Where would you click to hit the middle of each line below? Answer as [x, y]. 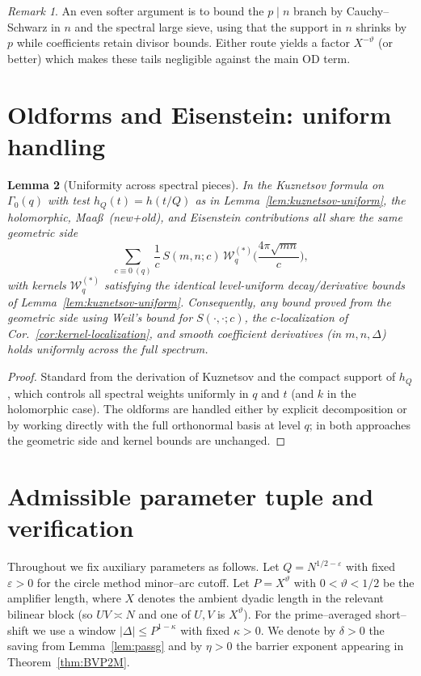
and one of [164, 613]
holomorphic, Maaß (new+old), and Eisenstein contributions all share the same [205, 216]
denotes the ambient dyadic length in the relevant [261, 598]
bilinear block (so [50, 613]
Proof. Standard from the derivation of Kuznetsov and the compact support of [202, 376]
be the [399, 582]
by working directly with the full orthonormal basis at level [154, 424]
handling [57, 145]
